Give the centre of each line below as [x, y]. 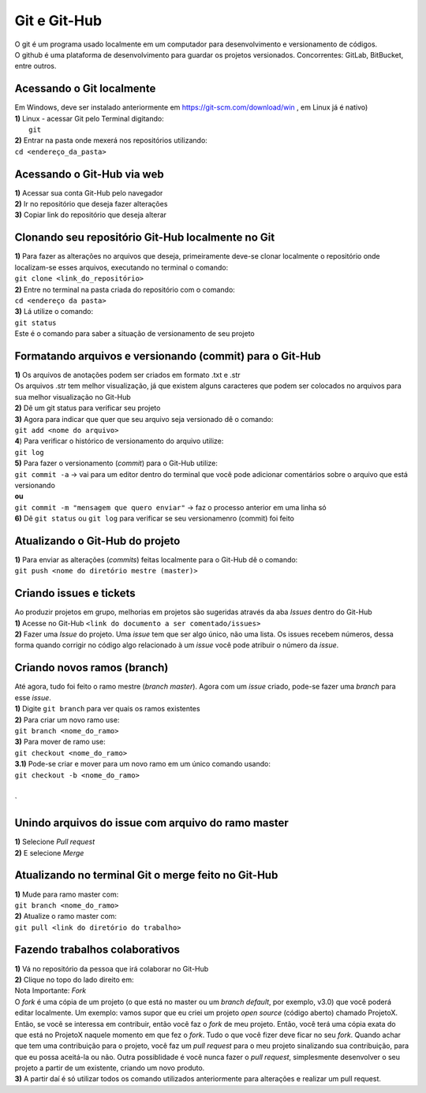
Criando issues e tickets [75, 593]
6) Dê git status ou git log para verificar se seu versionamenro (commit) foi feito [155, 519]
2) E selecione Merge [49, 852]
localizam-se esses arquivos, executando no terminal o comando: [121, 267]
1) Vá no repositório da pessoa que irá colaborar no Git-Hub [112, 968]
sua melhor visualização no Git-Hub [73, 397]
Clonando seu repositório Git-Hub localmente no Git [145, 238]
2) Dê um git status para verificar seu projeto [88, 408]
